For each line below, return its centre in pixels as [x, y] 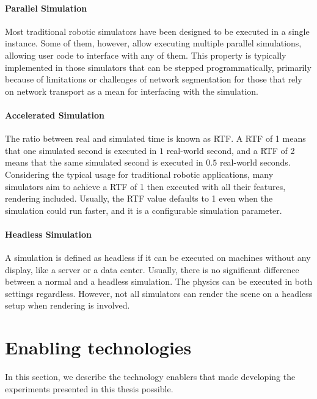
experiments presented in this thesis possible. [89, 388]
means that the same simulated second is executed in [104, 162]
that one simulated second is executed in [81, 150]
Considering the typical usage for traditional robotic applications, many [139, 174]
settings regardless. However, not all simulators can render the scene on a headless [159, 293]
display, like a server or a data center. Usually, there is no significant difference [152, 269]
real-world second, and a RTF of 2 [231, 150]
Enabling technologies [98, 347]
